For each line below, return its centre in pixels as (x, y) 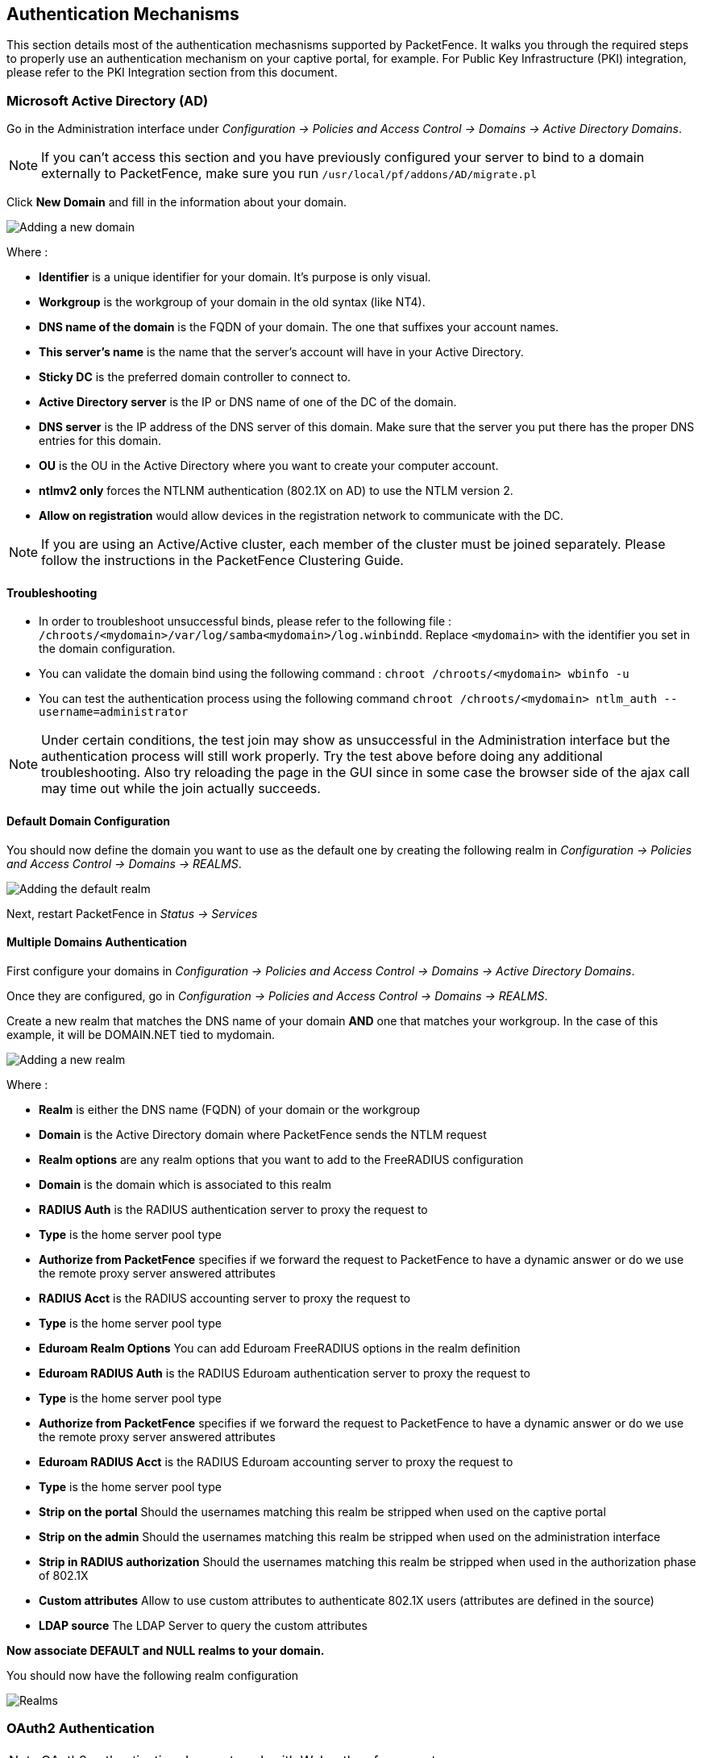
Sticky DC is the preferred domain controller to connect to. (195, 377)
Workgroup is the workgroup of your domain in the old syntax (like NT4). (232, 302)
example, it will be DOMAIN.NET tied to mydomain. (141, 1034)
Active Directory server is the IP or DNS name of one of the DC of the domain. (248, 402)
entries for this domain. (100, 441)
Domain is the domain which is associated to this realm (185, 1184)
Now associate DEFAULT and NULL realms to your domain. (166, 1650)
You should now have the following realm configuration (153, 1675)
